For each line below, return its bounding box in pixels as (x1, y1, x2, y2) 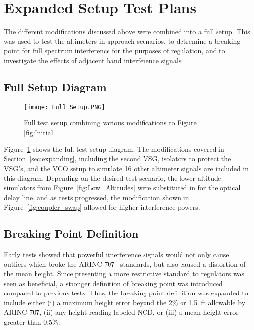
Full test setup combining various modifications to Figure (24, 117, 197, 128)
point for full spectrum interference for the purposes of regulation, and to (4, 45, 225, 56)
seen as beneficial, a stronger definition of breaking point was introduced (4, 278, 223, 288)
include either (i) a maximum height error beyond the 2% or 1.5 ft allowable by (4, 297, 246, 307)
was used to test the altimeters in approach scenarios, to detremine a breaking (4, 36, 241, 46)
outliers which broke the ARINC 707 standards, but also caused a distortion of (4, 258, 246, 269)
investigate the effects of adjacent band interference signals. (4, 55, 183, 65)
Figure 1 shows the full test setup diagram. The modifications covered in (4, 144, 224, 154)
